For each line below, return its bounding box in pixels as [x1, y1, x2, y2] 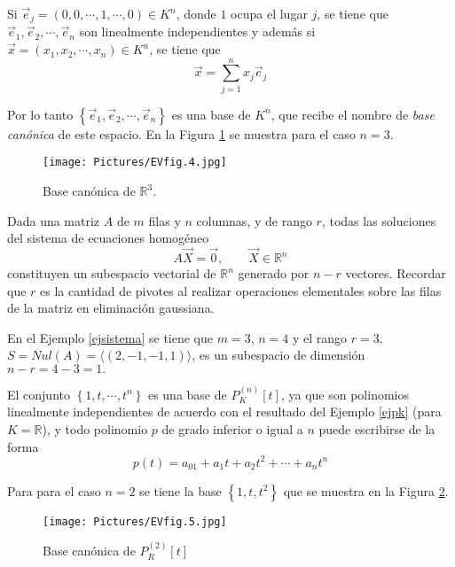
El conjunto [7, 384, 70, 403]
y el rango [292, 328, 348, 346]
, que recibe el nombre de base [271, 105, 435, 123]
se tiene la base [139, 481, 222, 500]
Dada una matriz [7, 211, 100, 229]
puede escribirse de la [318, 419, 435, 438]
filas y [148, 211, 181, 229]
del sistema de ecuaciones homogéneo [7, 229, 209, 247]
